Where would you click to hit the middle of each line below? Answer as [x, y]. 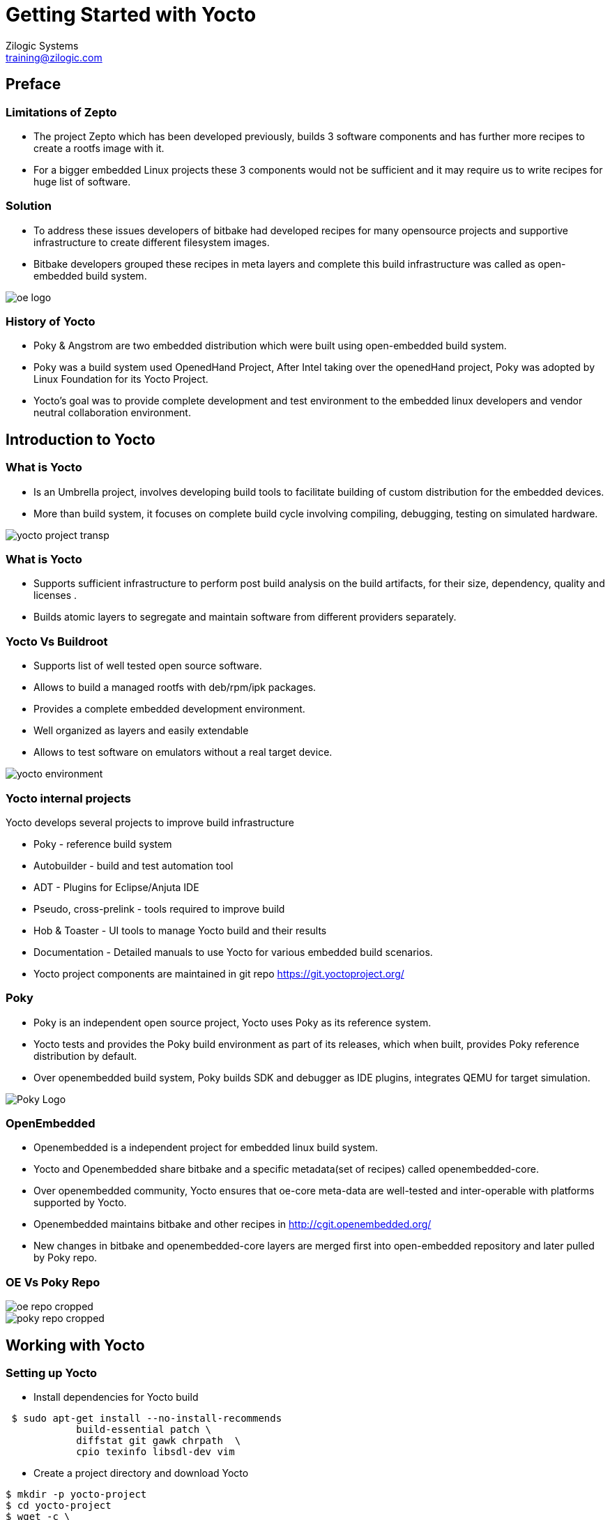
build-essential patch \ [144, 1430]
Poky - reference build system [103, 844]
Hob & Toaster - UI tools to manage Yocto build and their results [180, 930]
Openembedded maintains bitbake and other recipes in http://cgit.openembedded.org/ [232, 1224]
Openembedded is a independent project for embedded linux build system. [206, 1148]
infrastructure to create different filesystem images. [152, 242]
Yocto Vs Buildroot [57, 641]
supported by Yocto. [80, 1203]
